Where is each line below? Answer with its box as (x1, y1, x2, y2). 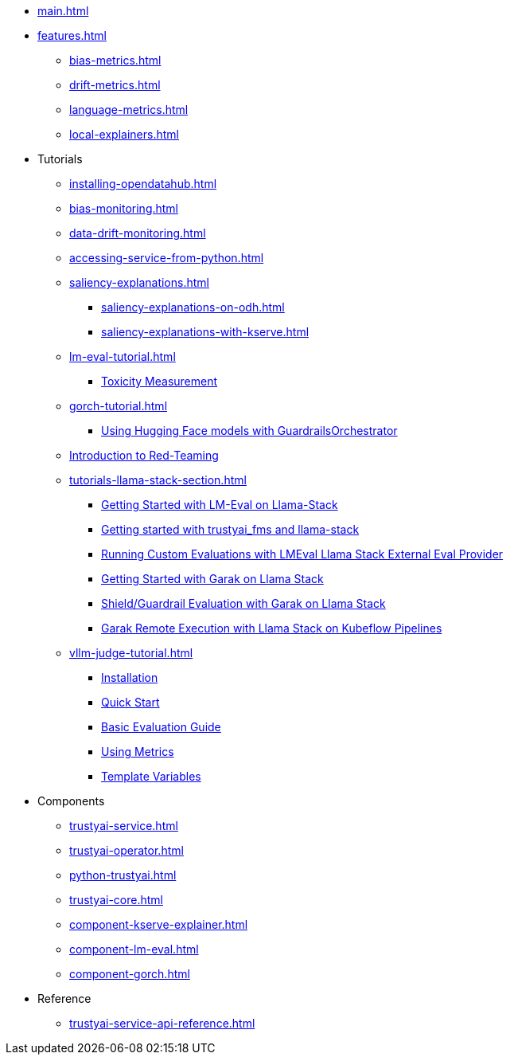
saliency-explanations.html (69, 276, 209, 289)
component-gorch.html (69, 967, 190, 981)
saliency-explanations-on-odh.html (101, 300, 285, 314)
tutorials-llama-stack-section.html (69, 473, 247, 487)
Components (37, 794, 105, 808)
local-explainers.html (69, 127, 179, 141)
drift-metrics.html (69, 78, 161, 92)
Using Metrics (101, 745, 174, 758)
